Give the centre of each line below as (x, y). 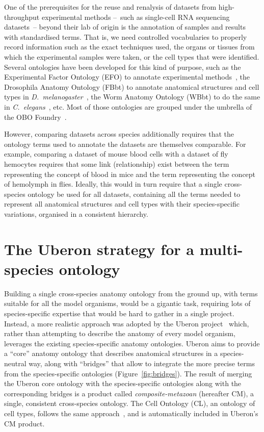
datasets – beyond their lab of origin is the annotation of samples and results (125, 27)
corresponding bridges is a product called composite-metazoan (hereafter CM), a (129, 393)
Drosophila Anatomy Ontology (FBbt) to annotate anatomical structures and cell (132, 86)
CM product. (24, 423)
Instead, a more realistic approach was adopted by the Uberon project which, (127, 323)
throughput (22, 17)
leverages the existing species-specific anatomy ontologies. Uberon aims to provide (132, 343)
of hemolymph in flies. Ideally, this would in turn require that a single (113, 184)
